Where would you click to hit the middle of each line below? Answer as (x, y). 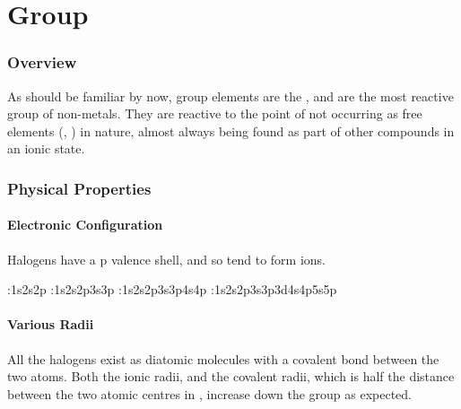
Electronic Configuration (85, 225)
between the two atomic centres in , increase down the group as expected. (209, 393)
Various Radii (51, 324)
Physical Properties (79, 188)
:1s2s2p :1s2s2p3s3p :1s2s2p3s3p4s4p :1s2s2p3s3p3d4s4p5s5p (172, 289)
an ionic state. (46, 148)
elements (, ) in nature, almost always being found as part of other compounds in (231, 131)
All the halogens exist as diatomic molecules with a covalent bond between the (223, 358)
